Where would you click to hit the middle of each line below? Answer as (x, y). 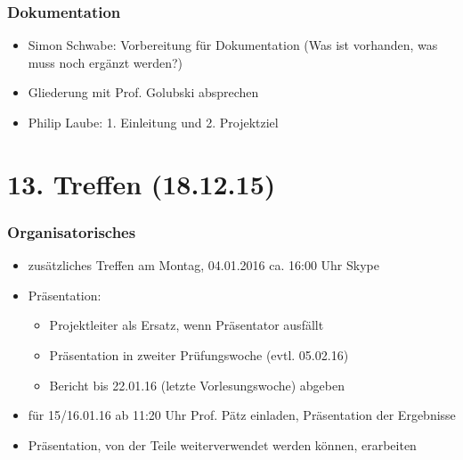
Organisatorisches (72, 231)
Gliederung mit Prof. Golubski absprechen (143, 92)
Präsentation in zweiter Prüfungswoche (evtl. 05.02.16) (199, 354)
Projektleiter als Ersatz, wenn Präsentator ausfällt (187, 325)
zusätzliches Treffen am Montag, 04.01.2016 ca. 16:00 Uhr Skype (203, 265)
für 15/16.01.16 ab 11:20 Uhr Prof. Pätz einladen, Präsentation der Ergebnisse (242, 415)
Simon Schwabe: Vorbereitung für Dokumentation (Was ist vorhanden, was (233, 45)
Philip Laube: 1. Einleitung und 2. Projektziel (153, 122)
